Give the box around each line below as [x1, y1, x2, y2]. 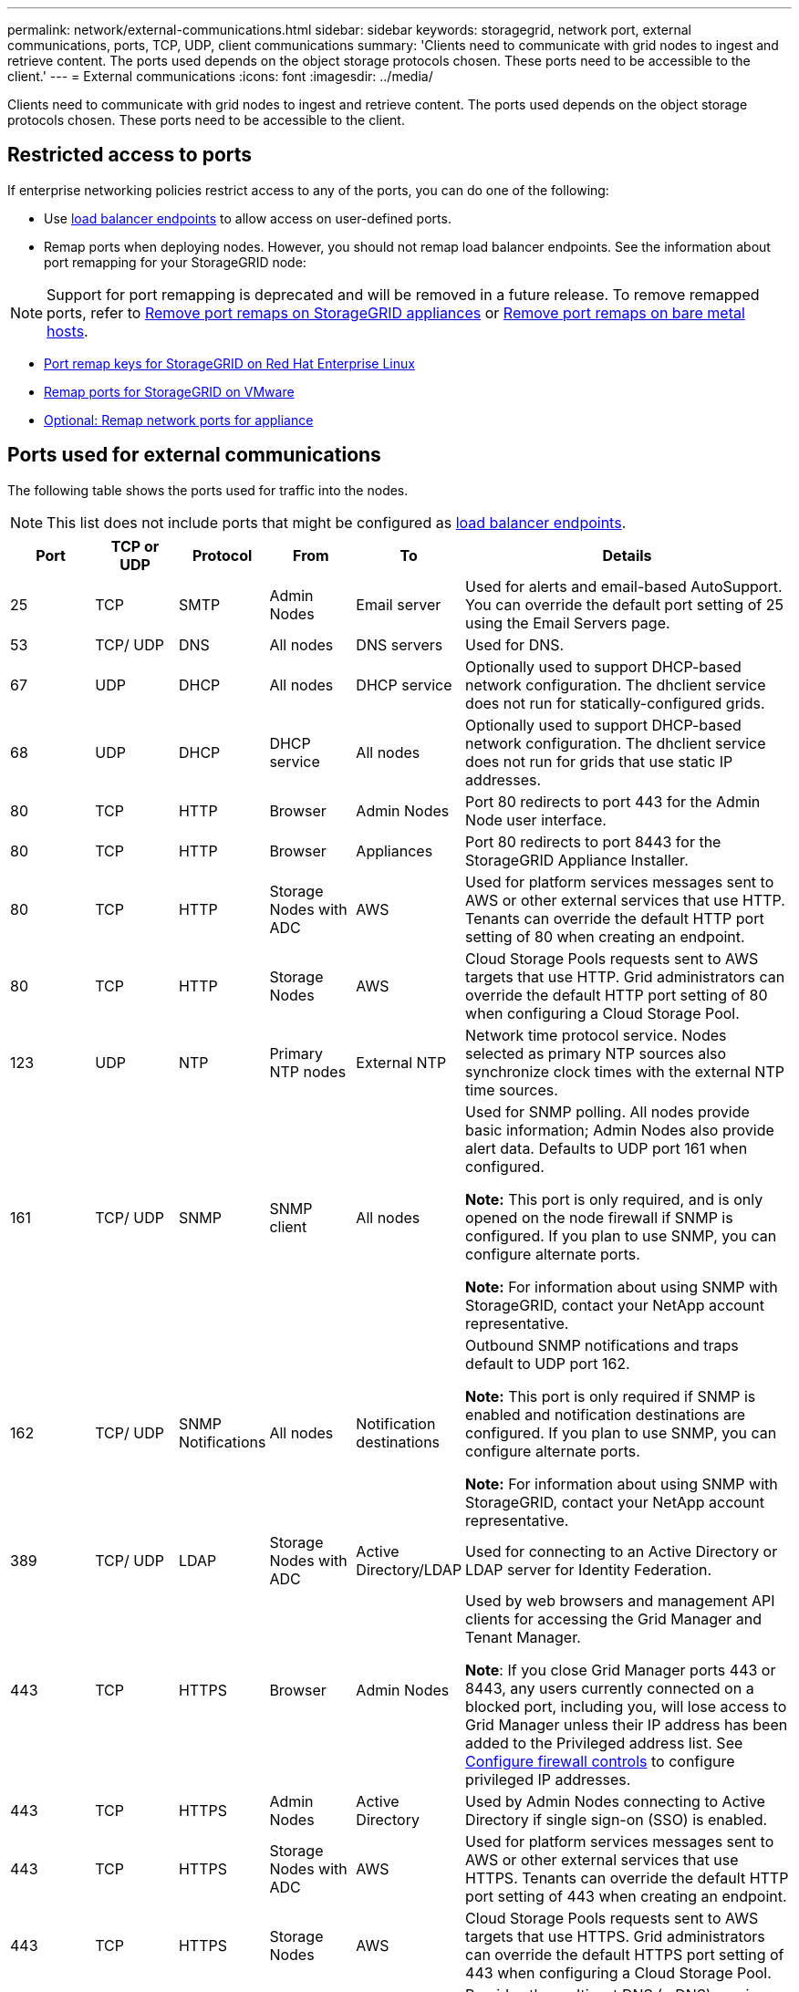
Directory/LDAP [356, 1560, 462, 1579]
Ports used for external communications [7, 443, 381, 467]
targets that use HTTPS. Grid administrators [465, 1926, 765, 1945]
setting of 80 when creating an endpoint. [465, 927, 745, 946]
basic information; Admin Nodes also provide [465, 1120, 774, 1139]
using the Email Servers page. [465, 613, 670, 632]
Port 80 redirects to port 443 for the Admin [465, 792, 761, 811]
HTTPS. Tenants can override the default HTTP [465, 1868, 789, 1887]
